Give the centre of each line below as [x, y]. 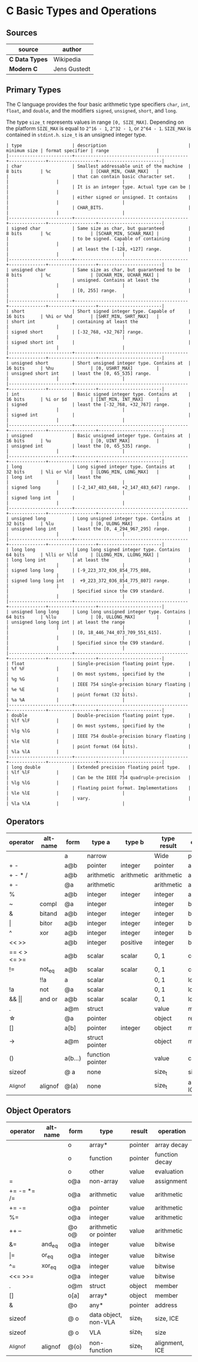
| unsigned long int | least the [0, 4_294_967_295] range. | [99, 529]
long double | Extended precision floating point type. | [101, 767]
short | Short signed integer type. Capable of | [101, 311]
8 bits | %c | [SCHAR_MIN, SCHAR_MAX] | [83, 233]
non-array [104, 1181]
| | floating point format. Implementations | [99, 788]
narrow [97, 856]
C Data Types [29, 59]
